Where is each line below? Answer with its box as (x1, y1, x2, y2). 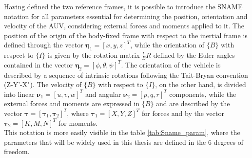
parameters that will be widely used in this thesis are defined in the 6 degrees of (4, 136, 243, 147)
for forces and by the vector (141, 108, 224, 118)
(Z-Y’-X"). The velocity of (4, 79, 82, 90)
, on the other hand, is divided (155, 79, 246, 90)
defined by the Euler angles (153, 50, 235, 60)
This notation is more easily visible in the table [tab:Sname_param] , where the (4, 127, 240, 137)
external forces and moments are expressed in (4, 98, 140, 109)
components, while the (169, 89, 236, 99)
